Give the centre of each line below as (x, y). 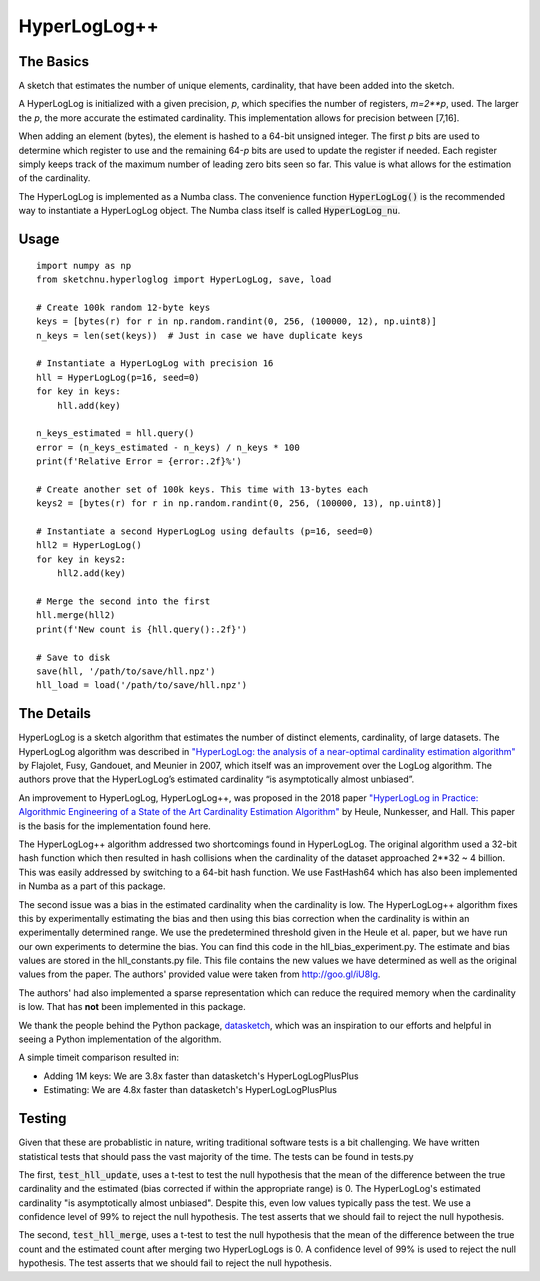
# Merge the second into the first (123, 601)
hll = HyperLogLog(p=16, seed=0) (118, 377)
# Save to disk (73, 657)
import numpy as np (84, 265)
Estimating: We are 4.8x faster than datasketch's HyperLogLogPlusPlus (190, 1090)
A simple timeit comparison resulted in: (99, 1057)
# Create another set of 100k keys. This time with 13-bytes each (202, 489)
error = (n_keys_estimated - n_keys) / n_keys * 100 (168, 447)
